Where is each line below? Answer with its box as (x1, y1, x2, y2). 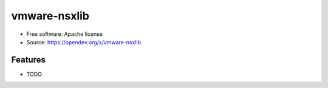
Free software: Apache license (26, 30, 103, 38)
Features (11, 55, 46, 65)
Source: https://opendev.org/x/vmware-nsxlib (26, 38, 141, 46)
